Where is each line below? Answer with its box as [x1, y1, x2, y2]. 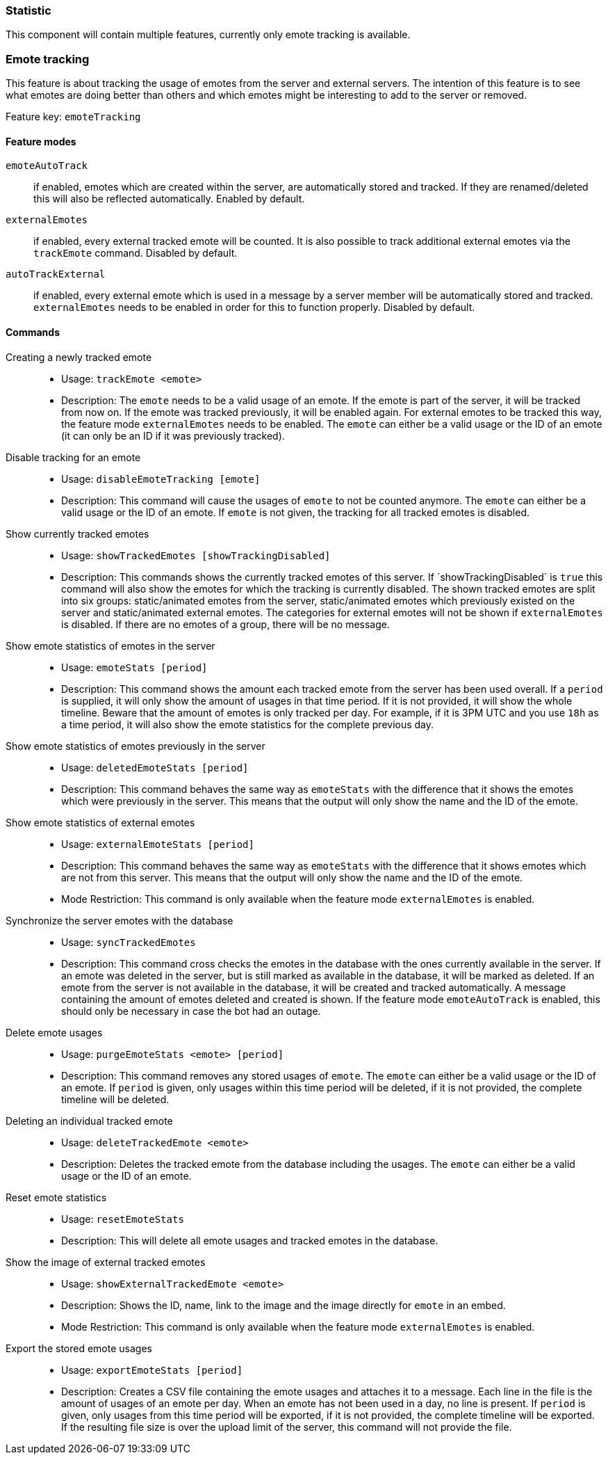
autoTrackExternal [6, 268, 106, 280]
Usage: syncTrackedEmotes [61, 936, 196, 948]
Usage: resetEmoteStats [61, 1212, 184, 1225]
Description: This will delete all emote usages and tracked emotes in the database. [61, 1234, 438, 1246]
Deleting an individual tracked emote [6, 1114, 173, 1127]
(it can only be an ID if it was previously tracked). [61, 429, 285, 442]
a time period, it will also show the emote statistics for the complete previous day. [61, 718, 434, 730]
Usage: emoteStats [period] [61, 661, 208, 673]
